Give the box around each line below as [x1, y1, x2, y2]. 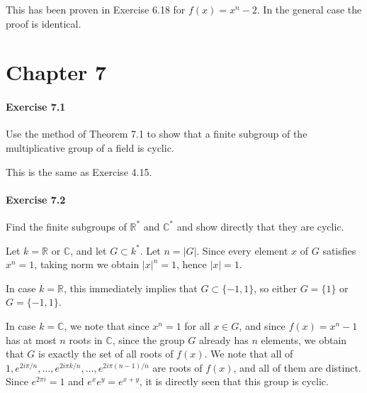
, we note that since [64, 318, 149, 333]
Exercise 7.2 [6, 192, 66, 206]
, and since [239, 318, 286, 333]
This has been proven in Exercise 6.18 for [6, 2, 186, 16]
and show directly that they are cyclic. [176, 218, 344, 233]
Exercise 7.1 [6, 99, 66, 114]
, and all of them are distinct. [233, 360, 361, 375]
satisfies [322, 243, 356, 258]
